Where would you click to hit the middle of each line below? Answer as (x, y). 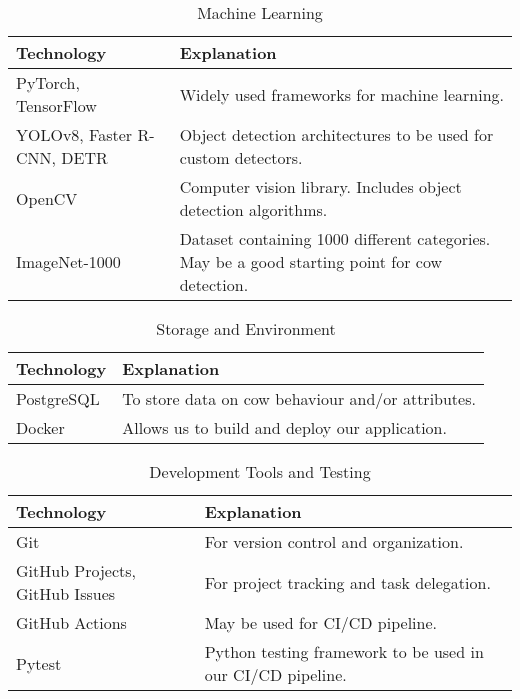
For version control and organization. (334, 541)
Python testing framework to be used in (344, 651)
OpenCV (47, 198)
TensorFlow (56, 105)
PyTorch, (48, 82)
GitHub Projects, (76, 570)
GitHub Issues (66, 593)
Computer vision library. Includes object (320, 186)
